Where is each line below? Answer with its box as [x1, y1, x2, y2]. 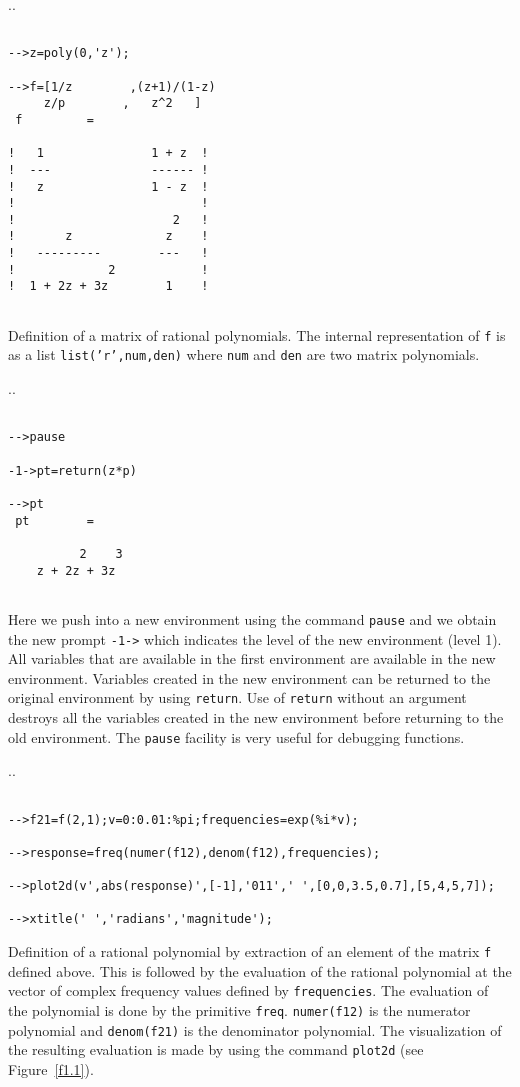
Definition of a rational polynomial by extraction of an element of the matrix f [8, 941, 492, 962]
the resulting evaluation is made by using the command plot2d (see [8, 1039, 424, 1060]
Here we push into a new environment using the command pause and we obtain [8, 608, 497, 629]
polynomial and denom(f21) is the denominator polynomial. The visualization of [8, 1019, 502, 1040]
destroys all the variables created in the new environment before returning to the [8, 707, 504, 728]
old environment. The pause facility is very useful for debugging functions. [8, 726, 465, 747]
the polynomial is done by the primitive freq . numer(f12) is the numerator [8, 1000, 471, 1021]
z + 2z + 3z [36, 563, 116, 578]
